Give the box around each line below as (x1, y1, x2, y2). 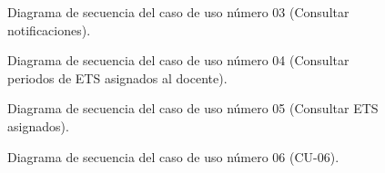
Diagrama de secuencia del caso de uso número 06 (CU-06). (7, 147, 339, 166)
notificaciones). (7, 20, 91, 39)
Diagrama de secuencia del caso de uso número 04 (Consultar (7, 51, 350, 70)
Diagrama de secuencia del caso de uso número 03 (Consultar (7, 3, 350, 21)
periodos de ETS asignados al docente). (7, 68, 228, 87)
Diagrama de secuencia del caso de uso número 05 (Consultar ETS (7, 99, 379, 118)
